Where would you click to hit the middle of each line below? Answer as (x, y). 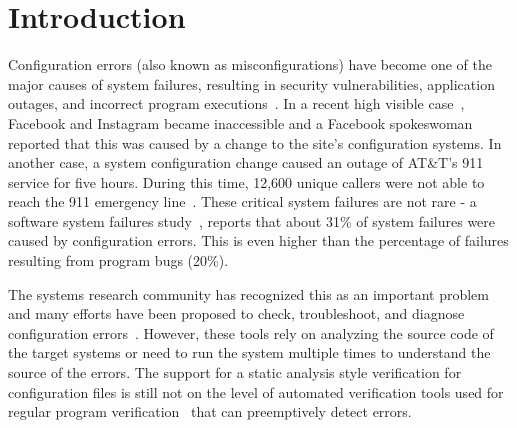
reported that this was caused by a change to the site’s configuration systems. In (255, 142)
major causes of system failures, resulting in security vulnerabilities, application (251, 83)
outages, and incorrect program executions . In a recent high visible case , (236, 103)
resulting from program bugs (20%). (118, 260)
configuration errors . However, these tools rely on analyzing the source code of (251, 332)
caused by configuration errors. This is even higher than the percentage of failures (258, 240)
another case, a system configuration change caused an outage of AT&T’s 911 (246, 162)
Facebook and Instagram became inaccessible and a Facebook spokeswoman (240, 122)
